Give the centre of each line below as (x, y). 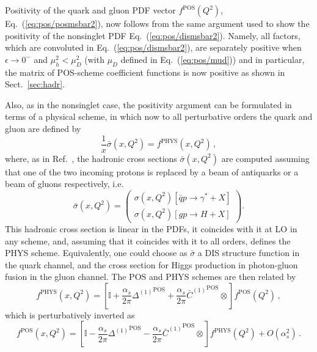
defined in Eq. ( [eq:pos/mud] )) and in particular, (213, 59)
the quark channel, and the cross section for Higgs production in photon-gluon (151, 264)
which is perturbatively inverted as (70, 314)
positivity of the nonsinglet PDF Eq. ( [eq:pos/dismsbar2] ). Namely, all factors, (153, 35)
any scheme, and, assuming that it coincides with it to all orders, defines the (148, 240)
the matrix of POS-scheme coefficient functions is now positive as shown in (145, 72)
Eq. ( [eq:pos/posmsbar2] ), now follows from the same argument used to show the (157, 23)
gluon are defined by (43, 128)
